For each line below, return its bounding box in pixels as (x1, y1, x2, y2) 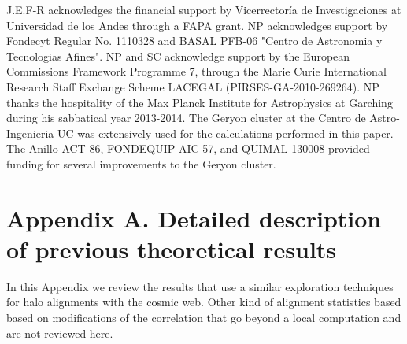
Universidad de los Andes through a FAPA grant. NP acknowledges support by (6, 17, 388, 33)
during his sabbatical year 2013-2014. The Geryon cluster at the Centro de (6, 109, 366, 126)
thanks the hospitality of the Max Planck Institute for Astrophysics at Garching (6, 94, 393, 110)
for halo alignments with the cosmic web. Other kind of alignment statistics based (6, 294, 401, 310)
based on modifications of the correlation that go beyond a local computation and (6, 309, 401, 326)
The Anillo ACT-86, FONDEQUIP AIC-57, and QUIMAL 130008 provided (6, 140, 370, 157)
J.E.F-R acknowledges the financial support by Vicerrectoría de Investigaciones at (6, 2, 401, 17)
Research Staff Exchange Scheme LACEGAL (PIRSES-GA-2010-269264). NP (6, 78, 379, 94)
